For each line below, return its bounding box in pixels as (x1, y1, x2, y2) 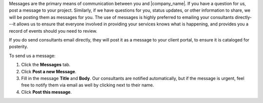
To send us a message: (9, 53, 56, 59)
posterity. (9, 44, 28, 50)
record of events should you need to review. (9, 28, 97, 34)
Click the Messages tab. (21, 62, 71, 68)
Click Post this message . (21, 89, 72, 95)
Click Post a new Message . (21, 68, 76, 74)
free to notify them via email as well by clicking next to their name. (21, 82, 154, 88)
